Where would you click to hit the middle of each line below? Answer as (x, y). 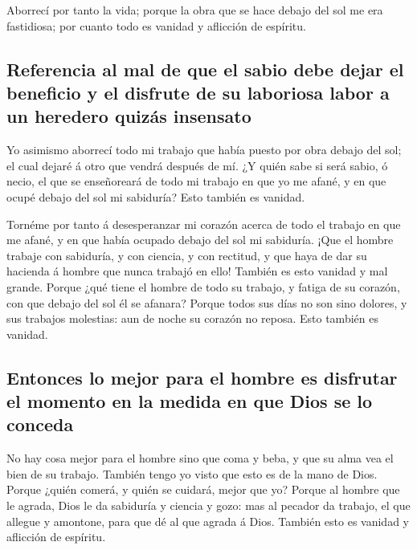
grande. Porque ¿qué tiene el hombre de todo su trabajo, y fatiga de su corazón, (203, 286)
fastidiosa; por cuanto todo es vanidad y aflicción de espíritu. (156, 25)
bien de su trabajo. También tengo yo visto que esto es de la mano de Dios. (192, 473)
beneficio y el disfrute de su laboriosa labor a (198, 92)
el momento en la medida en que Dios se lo (190, 401)
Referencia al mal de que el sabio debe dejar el (205, 69)
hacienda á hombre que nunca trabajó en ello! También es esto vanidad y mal (197, 271)
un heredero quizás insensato (129, 116)
